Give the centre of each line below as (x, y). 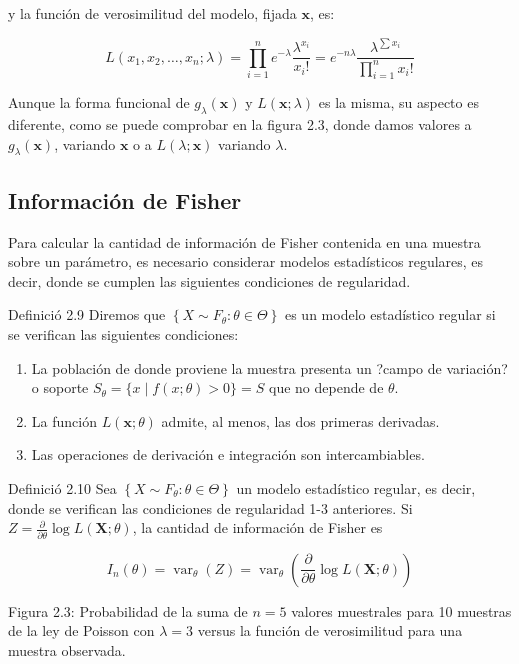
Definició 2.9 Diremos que (87, 314)
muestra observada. (67, 649)
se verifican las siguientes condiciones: (123, 334)
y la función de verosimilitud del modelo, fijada (152, 13)
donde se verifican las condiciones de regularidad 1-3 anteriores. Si (210, 507)
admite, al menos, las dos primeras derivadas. (300, 420)
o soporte (60, 387)
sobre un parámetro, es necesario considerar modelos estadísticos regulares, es (246, 261)
